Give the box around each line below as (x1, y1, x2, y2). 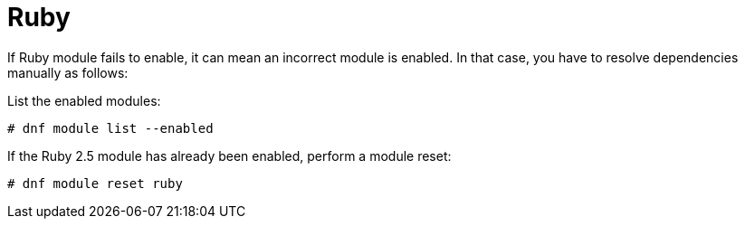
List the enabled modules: (7, 92, 161, 108)
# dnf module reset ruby (7, 175, 183, 191)
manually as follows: (7, 64, 129, 80)
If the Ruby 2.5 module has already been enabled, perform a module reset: (7, 147, 452, 164)
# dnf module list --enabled (7, 120, 214, 136)
